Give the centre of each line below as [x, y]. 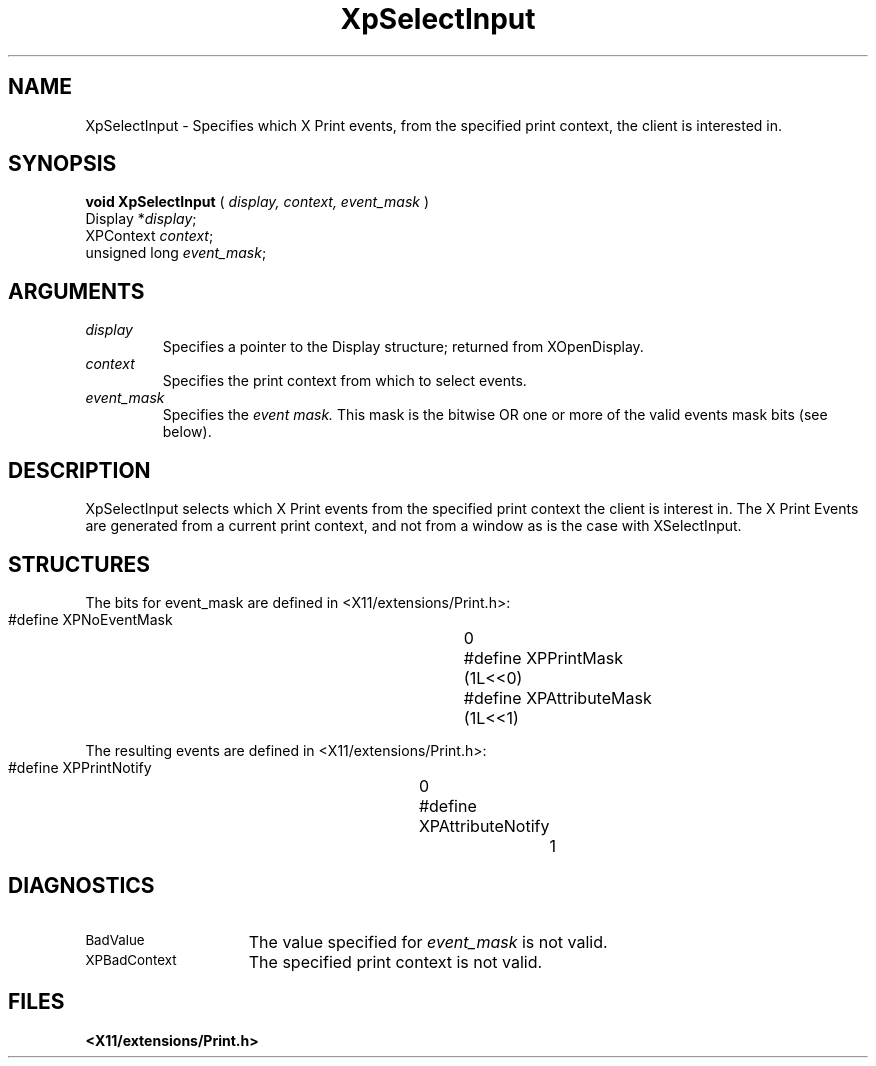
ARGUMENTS [76, 291]
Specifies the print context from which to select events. [344, 381]
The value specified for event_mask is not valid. [428, 941]
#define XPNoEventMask [90, 619]
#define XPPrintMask [543, 657]
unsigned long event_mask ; [176, 253]
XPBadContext [131, 959]
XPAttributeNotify [484, 825]
